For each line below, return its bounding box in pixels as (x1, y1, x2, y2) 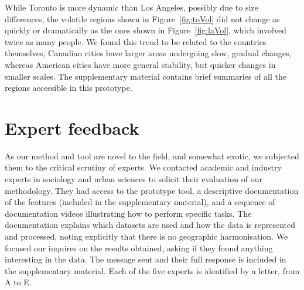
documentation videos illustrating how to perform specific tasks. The (5, 207, 252, 219)
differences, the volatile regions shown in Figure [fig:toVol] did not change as (5, 12, 280, 25)
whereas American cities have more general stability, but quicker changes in (5, 58, 276, 70)
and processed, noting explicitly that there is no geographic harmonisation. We (5, 230, 288, 243)
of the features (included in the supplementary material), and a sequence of (5, 196, 275, 208)
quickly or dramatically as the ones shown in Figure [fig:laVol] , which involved (5, 24, 286, 36)
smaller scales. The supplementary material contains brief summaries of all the (5, 70, 286, 82)
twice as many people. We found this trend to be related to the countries (5, 35, 267, 47)
